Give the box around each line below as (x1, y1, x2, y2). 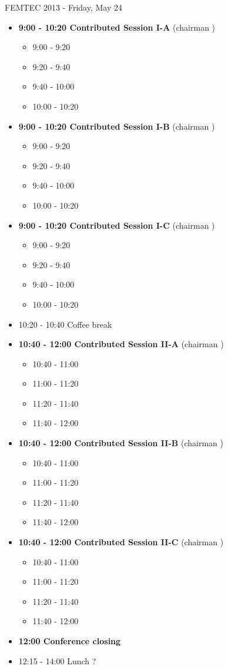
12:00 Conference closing (18, 635, 121, 647)
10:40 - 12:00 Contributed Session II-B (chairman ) (18, 437, 223, 449)
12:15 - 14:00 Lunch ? (18, 654, 96, 667)
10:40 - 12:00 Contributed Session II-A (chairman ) (18, 338, 224, 350)
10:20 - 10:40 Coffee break (18, 318, 112, 330)
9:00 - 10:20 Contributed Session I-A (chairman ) (18, 21, 216, 33)
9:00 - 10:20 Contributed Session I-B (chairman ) (18, 120, 215, 132)
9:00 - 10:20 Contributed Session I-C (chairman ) (18, 219, 215, 231)
